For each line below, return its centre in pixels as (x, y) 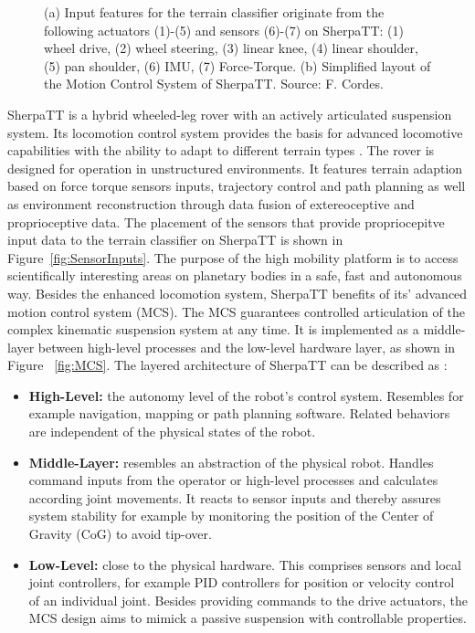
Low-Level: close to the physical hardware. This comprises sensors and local (245, 564)
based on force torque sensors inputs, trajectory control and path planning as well (237, 186)
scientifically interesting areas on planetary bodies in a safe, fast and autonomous (235, 275)
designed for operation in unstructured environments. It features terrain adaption (235, 168)
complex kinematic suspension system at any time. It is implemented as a (213, 329)
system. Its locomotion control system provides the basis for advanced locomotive (235, 132)
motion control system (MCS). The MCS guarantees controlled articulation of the (236, 311)
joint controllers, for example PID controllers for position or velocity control (242, 582)
